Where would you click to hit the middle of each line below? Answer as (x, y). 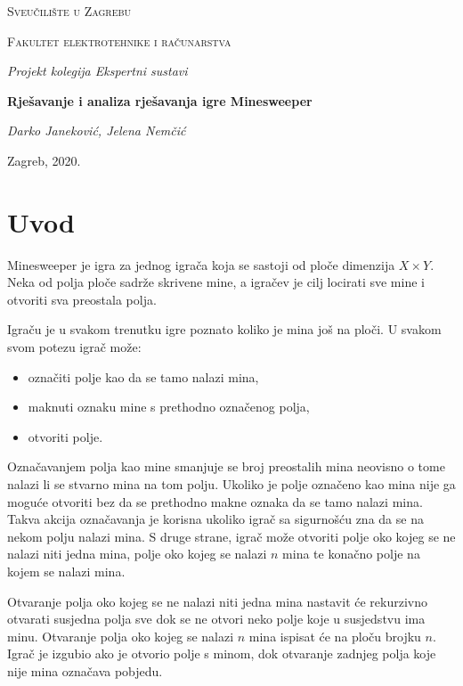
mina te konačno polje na (351, 554)
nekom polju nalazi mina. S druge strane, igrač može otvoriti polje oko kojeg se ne (231, 536)
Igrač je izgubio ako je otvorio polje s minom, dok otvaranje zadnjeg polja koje (222, 653)
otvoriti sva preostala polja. (82, 299)
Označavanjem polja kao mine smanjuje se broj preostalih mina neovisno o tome (226, 466)
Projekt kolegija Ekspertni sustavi (97, 71)
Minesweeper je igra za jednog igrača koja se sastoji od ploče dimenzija (201, 264)
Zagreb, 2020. (44, 160)
